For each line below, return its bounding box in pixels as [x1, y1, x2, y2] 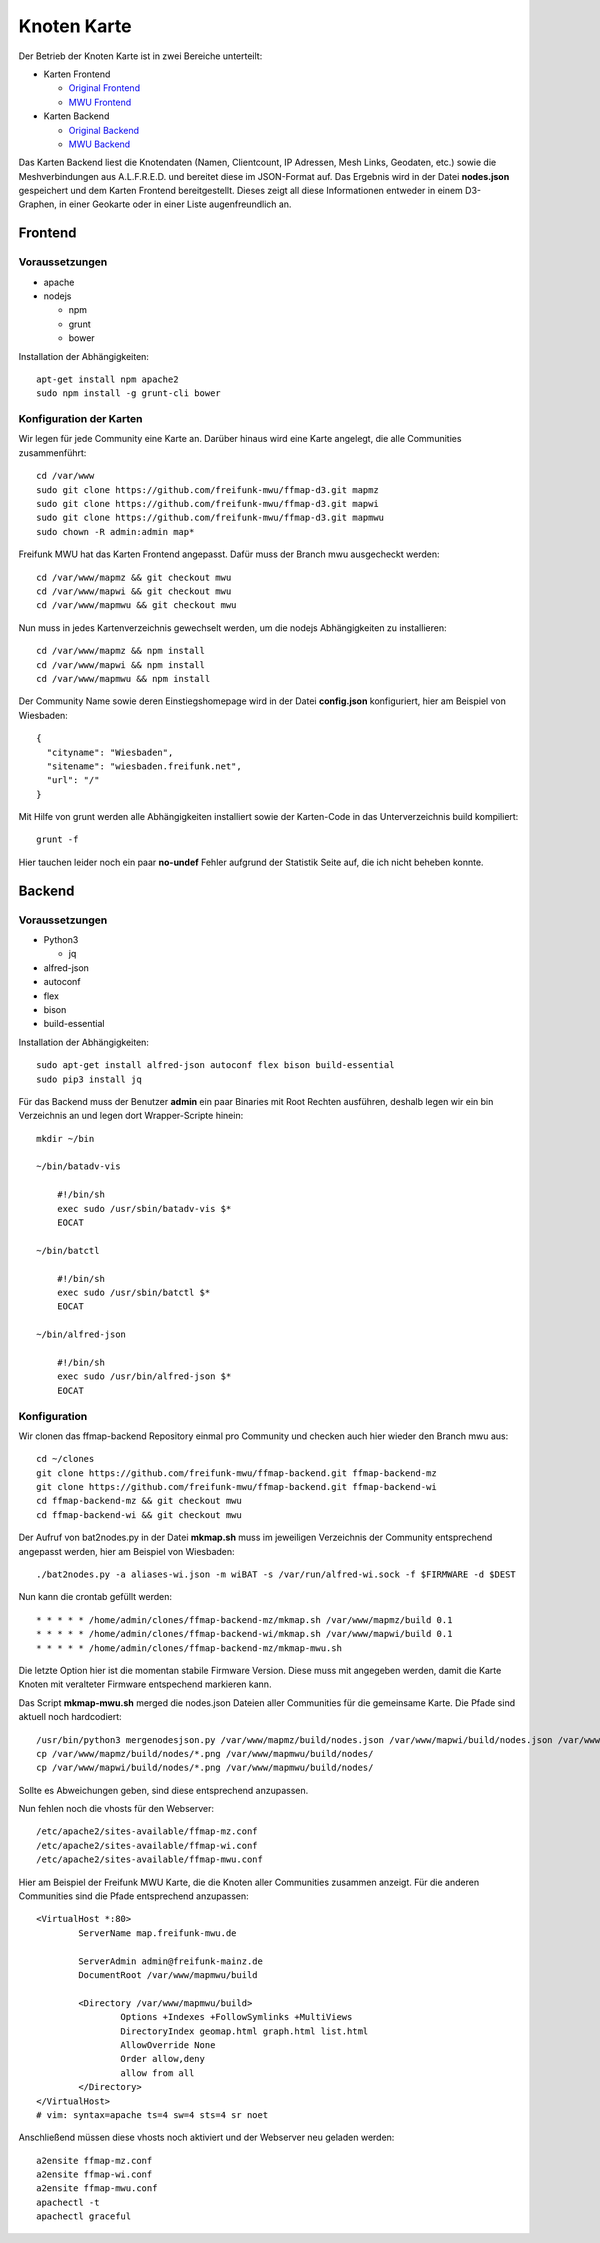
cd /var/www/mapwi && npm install [36, 659, 205, 670]
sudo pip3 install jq [36, 1073, 142, 1085]
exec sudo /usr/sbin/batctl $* [56, 1287, 211, 1298]
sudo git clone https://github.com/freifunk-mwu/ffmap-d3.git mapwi [36, 498, 379, 510]
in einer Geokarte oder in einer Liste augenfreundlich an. [58, 198, 292, 210]
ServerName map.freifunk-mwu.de [78, 1927, 237, 1939]
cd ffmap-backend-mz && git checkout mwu [36, 1495, 242, 1507]
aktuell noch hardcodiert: [18, 1711, 122, 1723]
